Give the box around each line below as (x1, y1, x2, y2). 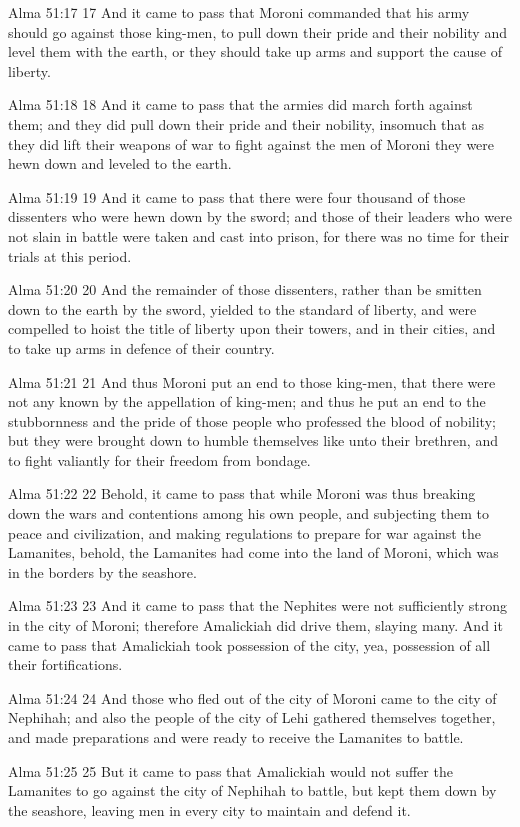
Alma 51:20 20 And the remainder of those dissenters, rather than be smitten (8, 279, 482, 300)
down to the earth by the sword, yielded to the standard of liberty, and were (8, 298, 477, 319)
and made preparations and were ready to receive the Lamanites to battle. (8, 727, 464, 747)
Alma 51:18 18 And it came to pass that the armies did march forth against (8, 94, 473, 115)
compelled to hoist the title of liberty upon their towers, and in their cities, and (8, 318, 496, 339)
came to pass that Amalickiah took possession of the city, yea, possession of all (8, 634, 491, 655)
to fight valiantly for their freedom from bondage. (8, 449, 311, 470)
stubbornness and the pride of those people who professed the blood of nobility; (8, 410, 496, 431)
